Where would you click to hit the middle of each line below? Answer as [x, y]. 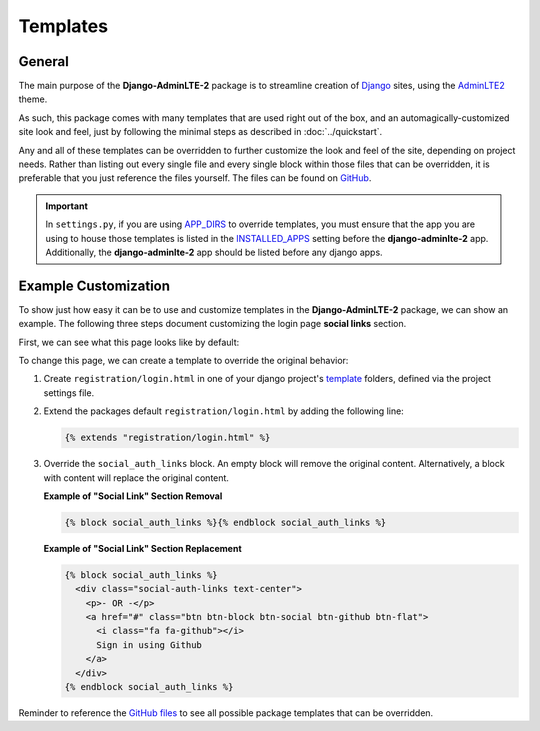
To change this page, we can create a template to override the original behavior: [183, 361]
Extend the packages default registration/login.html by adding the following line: [223, 411]
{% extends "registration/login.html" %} [167, 438]
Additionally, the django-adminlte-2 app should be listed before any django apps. [214, 252]
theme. [33, 99]
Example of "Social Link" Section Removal [133, 496]
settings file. [69, 392]
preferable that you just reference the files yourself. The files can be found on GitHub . [195, 178]
